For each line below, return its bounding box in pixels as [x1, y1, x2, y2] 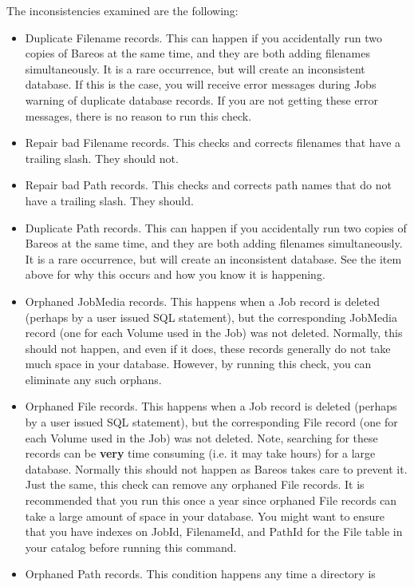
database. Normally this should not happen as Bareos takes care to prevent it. [25, 460, 408, 477]
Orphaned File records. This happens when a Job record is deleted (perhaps [25, 398, 397, 414]
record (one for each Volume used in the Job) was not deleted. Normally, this [25, 324, 403, 341]
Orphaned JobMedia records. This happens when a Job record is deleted [25, 292, 380, 309]
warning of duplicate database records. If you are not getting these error [25, 91, 379, 108]
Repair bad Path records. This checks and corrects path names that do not [25, 176, 392, 193]
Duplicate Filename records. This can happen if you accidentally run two [25, 29, 382, 46]
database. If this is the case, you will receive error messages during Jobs [25, 76, 377, 93]
